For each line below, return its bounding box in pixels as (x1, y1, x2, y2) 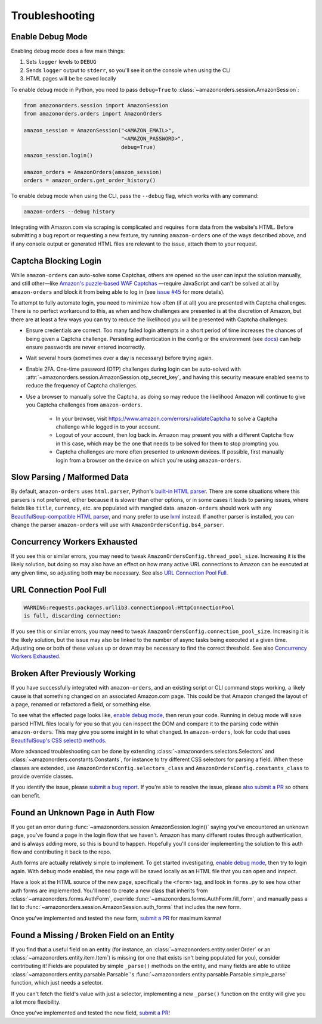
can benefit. (11, 792, 41, 799)
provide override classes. (11, 772, 74, 780)
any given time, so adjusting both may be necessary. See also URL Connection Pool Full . (11, 569, 228, 576)
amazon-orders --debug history (23, 209, 116, 215)
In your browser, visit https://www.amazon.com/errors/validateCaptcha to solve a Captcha (55, 415, 278, 422)
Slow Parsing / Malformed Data (11, 472, 129, 482)
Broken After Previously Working (11, 668, 136, 679)
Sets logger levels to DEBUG (26, 58, 97, 66)
